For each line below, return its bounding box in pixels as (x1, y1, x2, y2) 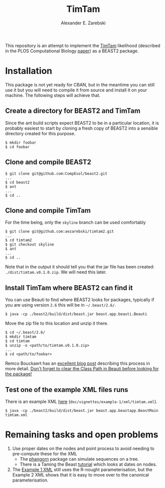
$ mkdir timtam (5, 334, 37, 339)
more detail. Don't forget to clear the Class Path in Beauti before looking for (5, 366, 159, 372)
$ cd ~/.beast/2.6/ (5, 330, 46, 335)
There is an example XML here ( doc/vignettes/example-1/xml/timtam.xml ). (5, 399, 158, 405)
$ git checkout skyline (5, 242, 55, 247)
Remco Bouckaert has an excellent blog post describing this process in (5, 360, 150, 366)
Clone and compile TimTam (5, 206, 91, 215)
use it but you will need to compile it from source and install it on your (5, 87, 147, 93)
